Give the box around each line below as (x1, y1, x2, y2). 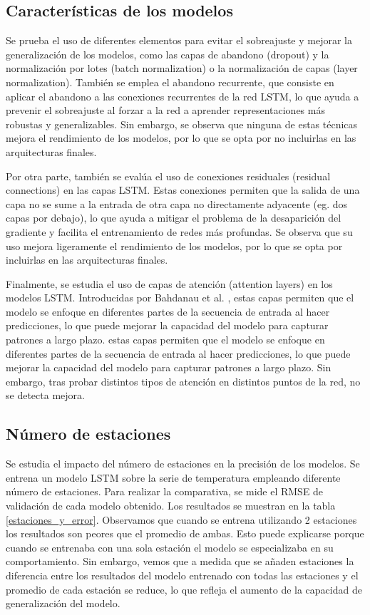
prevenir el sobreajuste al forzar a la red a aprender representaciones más (6, 103, 325, 118)
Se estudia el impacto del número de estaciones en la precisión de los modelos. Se (6, 456, 360, 471)
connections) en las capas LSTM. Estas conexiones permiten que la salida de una (6, 182, 360, 197)
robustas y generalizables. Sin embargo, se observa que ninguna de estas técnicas (6, 116, 358, 131)
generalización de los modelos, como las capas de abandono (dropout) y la (6, 46, 329, 61)
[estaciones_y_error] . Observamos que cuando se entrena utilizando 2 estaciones (6, 512, 357, 527)
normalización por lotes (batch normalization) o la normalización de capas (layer (6, 61, 358, 76)
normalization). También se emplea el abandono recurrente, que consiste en (6, 74, 334, 89)
